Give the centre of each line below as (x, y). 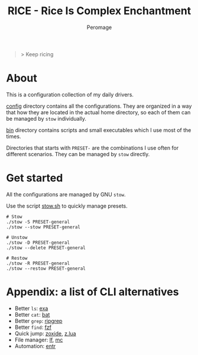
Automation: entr (35, 346)
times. (14, 136)
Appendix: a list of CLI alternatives (92, 292)
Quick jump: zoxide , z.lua (45, 333)
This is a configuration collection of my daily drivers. (70, 94)
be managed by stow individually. (46, 118)
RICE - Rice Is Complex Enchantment (99, 11)
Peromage (99, 27)
